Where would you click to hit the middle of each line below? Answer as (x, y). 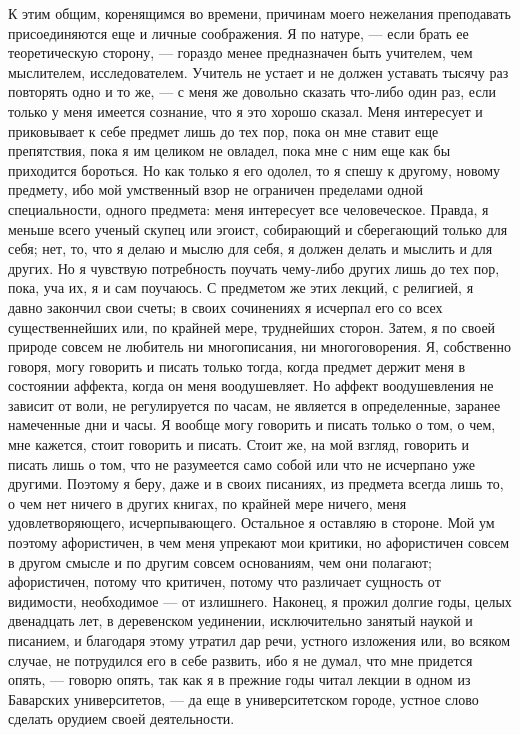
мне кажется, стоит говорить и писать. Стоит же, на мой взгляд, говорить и (238, 444)
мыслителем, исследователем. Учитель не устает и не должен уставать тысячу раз (258, 71)
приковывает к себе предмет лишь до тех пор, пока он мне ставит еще (223, 130)
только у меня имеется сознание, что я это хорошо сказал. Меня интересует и (245, 110)
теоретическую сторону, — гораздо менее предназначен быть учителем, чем (240, 52)
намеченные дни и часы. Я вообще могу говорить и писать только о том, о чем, (252, 424)
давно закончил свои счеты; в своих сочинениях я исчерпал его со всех (225, 306)
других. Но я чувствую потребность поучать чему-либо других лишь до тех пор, (254, 267)
